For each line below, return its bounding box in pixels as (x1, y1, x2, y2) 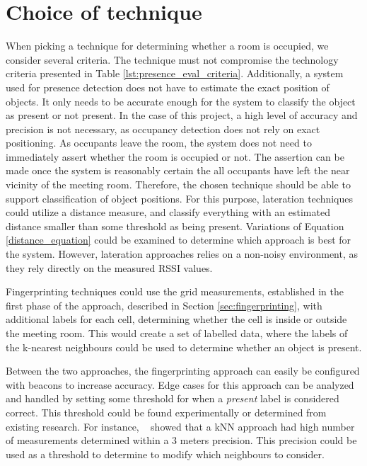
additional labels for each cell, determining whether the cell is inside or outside (6, 312, 347, 326)
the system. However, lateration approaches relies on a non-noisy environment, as (6, 246, 359, 261)
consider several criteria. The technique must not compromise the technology (6, 52, 339, 67)
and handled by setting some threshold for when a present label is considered (6, 391, 339, 406)
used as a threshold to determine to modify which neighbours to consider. (6, 446, 325, 461)
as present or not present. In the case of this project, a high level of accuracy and (6, 108, 358, 123)
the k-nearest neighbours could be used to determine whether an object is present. (6, 339, 362, 354)
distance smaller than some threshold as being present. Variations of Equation (6, 218, 344, 233)
